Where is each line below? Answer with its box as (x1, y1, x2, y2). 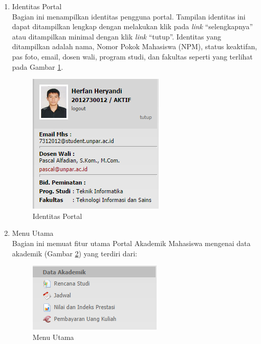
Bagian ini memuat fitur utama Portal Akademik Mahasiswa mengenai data (12, 237, 251, 248)
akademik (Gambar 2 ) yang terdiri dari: (12, 248, 137, 258)
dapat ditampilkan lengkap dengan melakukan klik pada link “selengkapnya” (12, 21, 253, 32)
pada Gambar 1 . (12, 61, 63, 72)
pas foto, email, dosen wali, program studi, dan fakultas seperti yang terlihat (12, 51, 253, 62)
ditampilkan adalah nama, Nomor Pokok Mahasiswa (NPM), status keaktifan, (12, 41, 257, 52)
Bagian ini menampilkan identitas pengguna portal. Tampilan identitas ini (12, 11, 246, 22)
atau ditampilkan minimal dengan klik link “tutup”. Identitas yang (12, 31, 221, 42)
